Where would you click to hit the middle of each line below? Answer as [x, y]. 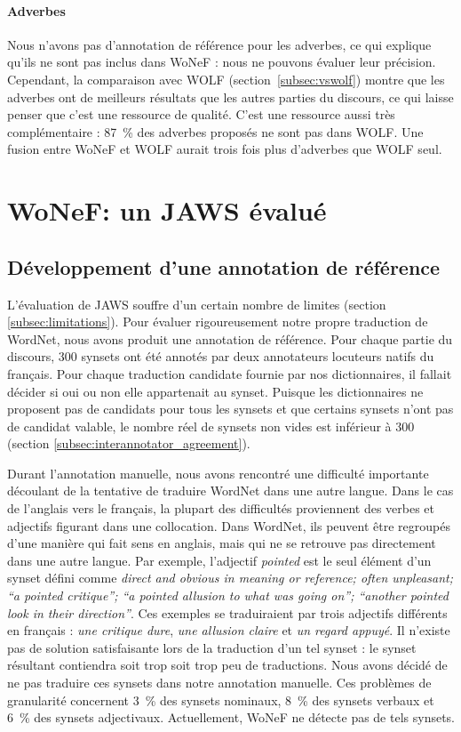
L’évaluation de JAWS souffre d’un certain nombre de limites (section [197, 304]
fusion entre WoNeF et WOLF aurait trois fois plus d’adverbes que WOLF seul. [225, 149]
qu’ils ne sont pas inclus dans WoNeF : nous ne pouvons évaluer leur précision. [222, 62]
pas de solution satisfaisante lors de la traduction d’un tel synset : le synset [212, 647]
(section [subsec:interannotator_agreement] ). [129, 443]
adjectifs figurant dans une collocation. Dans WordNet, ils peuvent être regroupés [229, 525]
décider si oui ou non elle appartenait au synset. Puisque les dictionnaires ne [215, 391]
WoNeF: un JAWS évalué [167, 210]
